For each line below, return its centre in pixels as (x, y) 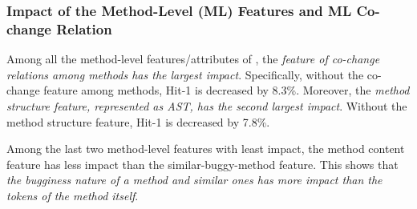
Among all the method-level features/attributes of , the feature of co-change (193, 59)
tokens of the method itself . (73, 195)
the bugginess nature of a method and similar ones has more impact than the (194, 180)
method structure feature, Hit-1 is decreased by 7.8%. (138, 121)
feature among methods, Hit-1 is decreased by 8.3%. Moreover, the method (227, 90)
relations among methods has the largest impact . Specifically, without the (185, 74)
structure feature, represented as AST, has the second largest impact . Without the (207, 105)
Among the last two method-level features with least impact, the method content (206, 149)
